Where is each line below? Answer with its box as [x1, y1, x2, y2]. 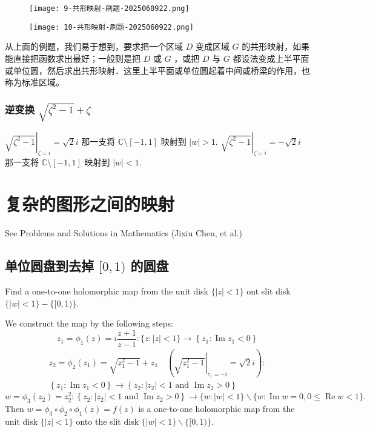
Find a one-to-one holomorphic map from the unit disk [5, 284, 208, 297]
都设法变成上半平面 [233, 52, 309, 64]
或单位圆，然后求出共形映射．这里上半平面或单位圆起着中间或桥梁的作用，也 [5, 64, 310, 76]
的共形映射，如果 [242, 40, 310, 53]
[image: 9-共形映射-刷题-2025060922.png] [29, 4, 190, 13]
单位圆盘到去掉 [5, 256, 94, 275]
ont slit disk [246, 284, 291, 297]
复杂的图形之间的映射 [5, 191, 175, 216]
